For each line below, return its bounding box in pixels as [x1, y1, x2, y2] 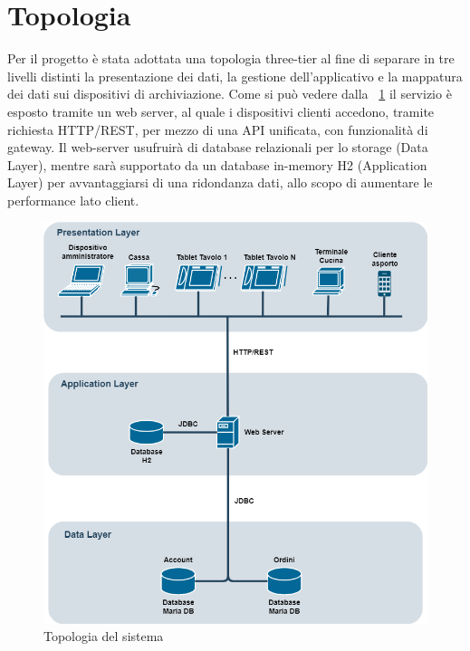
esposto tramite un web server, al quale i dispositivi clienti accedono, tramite [7, 101, 435, 120]
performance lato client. [7, 190, 139, 209]
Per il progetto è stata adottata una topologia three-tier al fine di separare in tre [7, 49, 455, 68]
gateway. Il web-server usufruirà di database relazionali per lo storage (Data [7, 138, 428, 157]
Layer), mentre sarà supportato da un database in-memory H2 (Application [7, 155, 427, 174]
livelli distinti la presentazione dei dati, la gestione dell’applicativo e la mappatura [7, 66, 463, 85]
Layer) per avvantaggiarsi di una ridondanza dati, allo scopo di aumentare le [7, 173, 433, 192]
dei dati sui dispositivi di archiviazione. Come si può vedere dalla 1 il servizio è [7, 84, 452, 103]
